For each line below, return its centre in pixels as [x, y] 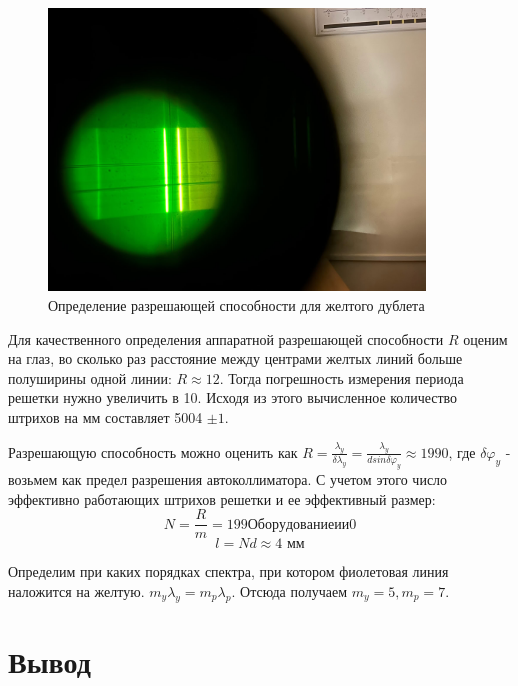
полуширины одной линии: [90, 377]
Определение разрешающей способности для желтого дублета [236, 305]
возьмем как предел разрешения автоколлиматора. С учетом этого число [228, 479]
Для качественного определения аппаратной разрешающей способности [226, 338]
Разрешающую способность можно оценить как [153, 451]
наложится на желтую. [76, 590]
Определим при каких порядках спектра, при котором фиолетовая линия [228, 571]
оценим [485, 338]
